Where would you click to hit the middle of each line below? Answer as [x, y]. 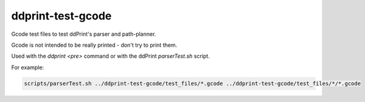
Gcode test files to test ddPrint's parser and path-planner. [84, 34]
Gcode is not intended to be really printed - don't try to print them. [94, 45]
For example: [28, 67]
